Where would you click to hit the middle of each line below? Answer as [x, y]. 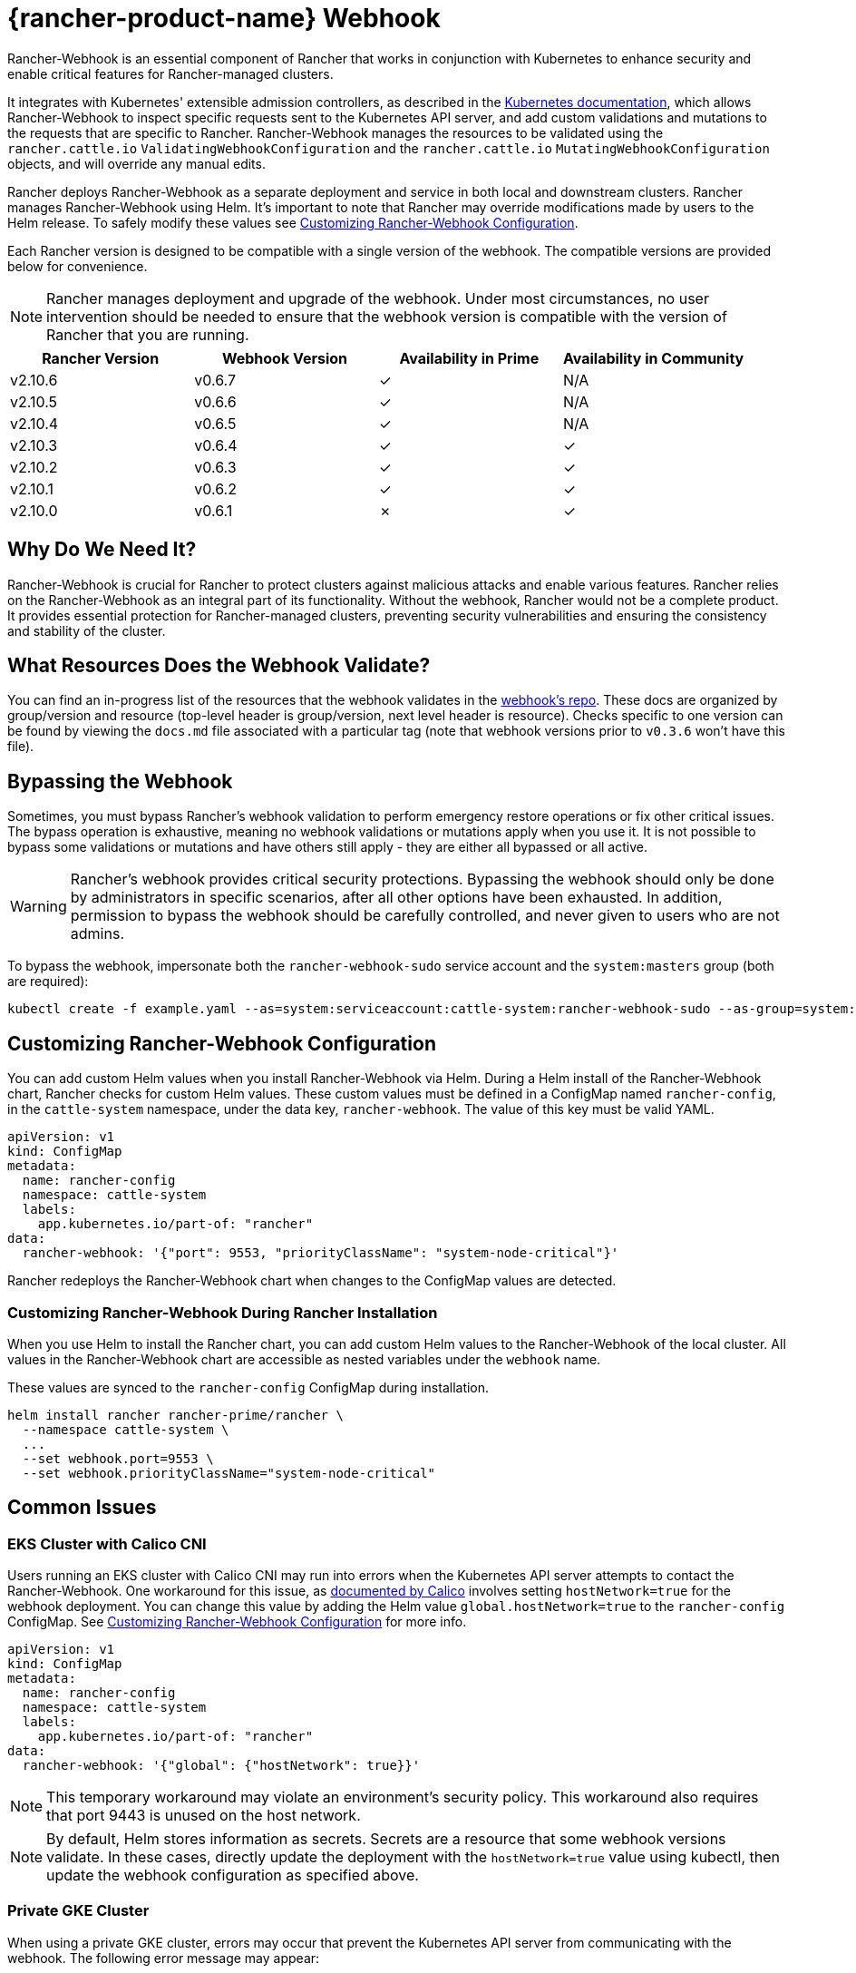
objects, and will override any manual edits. [136, 163]
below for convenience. [78, 266]
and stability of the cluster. [87, 630]
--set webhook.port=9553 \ [118, 1458]
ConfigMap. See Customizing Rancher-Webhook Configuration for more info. [237, 1622]
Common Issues [82, 1508]
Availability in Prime [469, 358]
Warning [39, 907]
